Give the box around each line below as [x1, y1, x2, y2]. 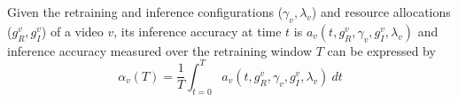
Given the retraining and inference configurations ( [7, 3, 283, 20]
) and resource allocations [311, 3, 451, 20]
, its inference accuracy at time [113, 21, 282, 40]
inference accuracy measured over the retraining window [7, 41, 313, 59]
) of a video [41, 21, 104, 40]
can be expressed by [327, 41, 436, 59]
